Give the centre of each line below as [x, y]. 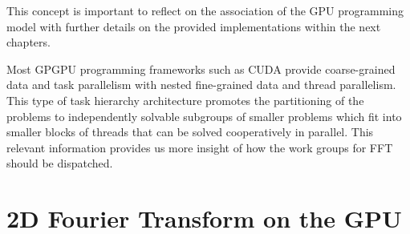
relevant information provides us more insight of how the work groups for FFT [200, 147]
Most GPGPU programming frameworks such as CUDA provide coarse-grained [201, 69]
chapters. [28, 42]
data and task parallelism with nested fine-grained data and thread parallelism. [201, 85]
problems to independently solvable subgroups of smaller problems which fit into [204, 116]
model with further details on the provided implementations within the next [194, 26]
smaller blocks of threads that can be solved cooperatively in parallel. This [190, 132]
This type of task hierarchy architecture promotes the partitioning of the [185, 100]
